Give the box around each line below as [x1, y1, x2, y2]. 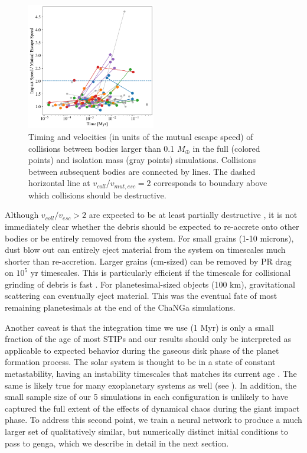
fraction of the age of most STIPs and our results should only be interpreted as [5, 333, 292, 345]
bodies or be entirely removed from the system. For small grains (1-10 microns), [5, 232, 294, 244]
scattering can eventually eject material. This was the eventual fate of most [5, 289, 277, 302]
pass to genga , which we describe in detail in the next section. [5, 436, 229, 449]
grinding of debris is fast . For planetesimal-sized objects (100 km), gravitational [5, 278, 296, 290]
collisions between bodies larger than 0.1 [28, 142, 175, 154]
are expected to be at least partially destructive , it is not [89, 208, 298, 221]
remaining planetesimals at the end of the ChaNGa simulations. [5, 301, 236, 314]
